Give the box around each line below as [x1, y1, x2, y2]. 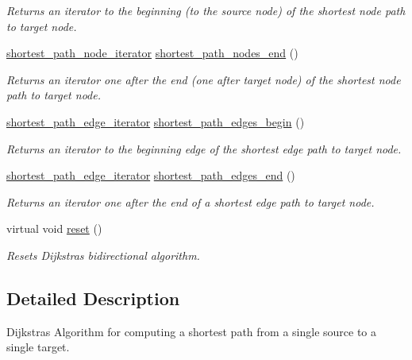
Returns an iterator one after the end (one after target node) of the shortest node [6, 71, 401, 87]
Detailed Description [6, 285, 180, 310]
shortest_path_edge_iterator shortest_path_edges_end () [6, 167, 295, 184]
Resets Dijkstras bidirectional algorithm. [6, 246, 200, 263]
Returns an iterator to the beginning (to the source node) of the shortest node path [6, 2, 406, 18]
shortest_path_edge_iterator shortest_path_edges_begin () [6, 113, 305, 130]
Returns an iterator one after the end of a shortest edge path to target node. [6, 193, 375, 210]
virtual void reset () [6, 220, 102, 237]
